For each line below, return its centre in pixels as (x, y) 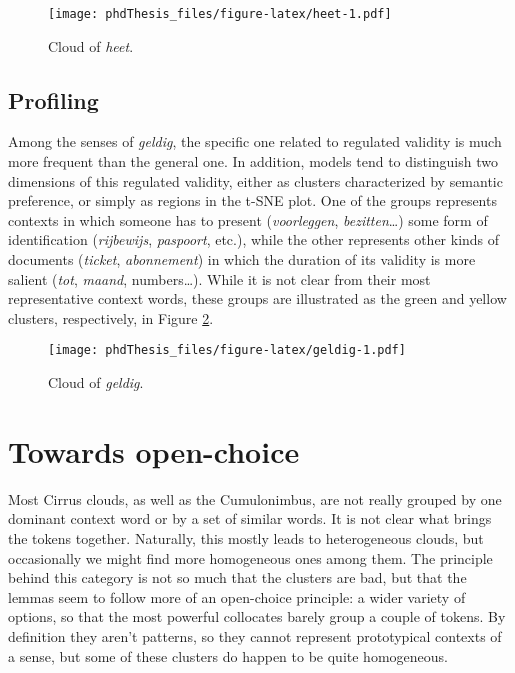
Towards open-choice (154, 450)
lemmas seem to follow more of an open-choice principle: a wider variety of (237, 596)
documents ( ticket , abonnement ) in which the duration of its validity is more (242, 259)
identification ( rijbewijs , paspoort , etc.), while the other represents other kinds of (254, 239)
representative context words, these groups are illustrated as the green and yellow (257, 298)
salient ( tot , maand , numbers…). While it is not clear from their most (219, 278)
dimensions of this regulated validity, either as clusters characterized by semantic (255, 180)
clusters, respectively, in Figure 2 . (111, 317)
